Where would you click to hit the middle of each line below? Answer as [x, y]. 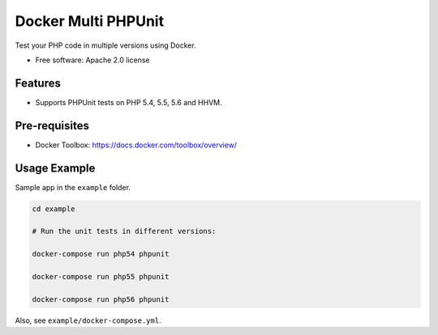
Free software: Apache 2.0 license [92, 60]
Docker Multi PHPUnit [90, 21]
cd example [54, 209]
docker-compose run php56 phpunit [101, 299]
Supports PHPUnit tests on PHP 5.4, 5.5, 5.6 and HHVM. [129, 102]
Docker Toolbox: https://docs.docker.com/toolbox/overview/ [136, 145]
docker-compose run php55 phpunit [101, 276]
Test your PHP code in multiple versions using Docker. [105, 45]
